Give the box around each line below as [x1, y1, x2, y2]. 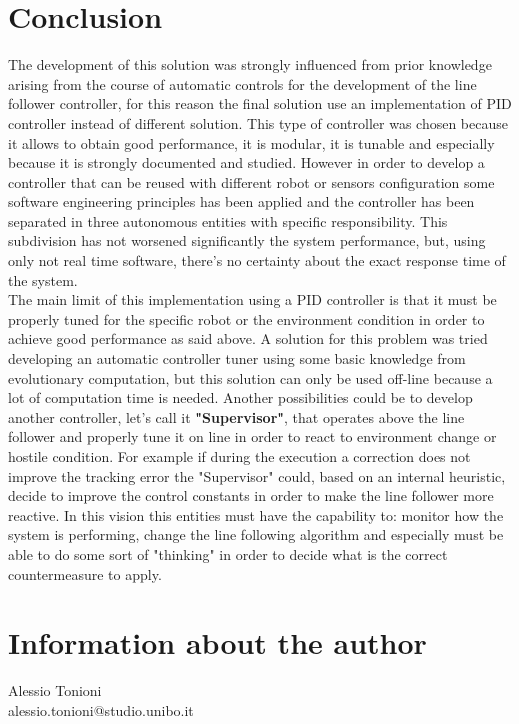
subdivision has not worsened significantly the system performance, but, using [8, 230, 486, 251]
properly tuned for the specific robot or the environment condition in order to [8, 308, 485, 329]
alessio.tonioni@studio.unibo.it [8, 699, 194, 720]
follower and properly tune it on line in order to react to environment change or [8, 426, 497, 447]
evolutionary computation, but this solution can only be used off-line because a [8, 367, 493, 388]
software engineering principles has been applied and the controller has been [8, 191, 475, 212]
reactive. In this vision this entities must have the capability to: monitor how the [8, 504, 504, 525]
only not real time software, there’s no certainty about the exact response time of [8, 250, 506, 271]
